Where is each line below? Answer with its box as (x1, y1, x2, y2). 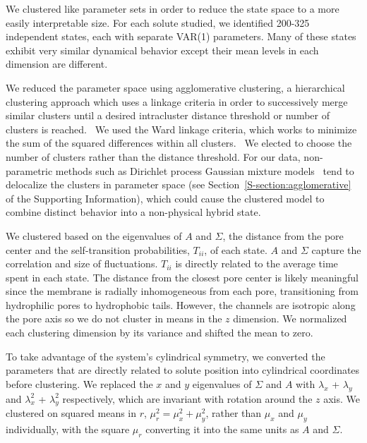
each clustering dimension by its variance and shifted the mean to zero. (6, 325, 313, 340)
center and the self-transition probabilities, (6, 242, 190, 257)
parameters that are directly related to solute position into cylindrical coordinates (6, 363, 360, 377)
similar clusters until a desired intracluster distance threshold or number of (6, 108, 330, 123)
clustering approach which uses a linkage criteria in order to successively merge (6, 94, 348, 109)
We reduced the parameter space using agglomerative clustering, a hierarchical (6, 80, 345, 95)
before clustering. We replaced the (6, 376, 153, 391)
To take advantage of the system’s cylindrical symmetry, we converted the (6, 348, 325, 363)
